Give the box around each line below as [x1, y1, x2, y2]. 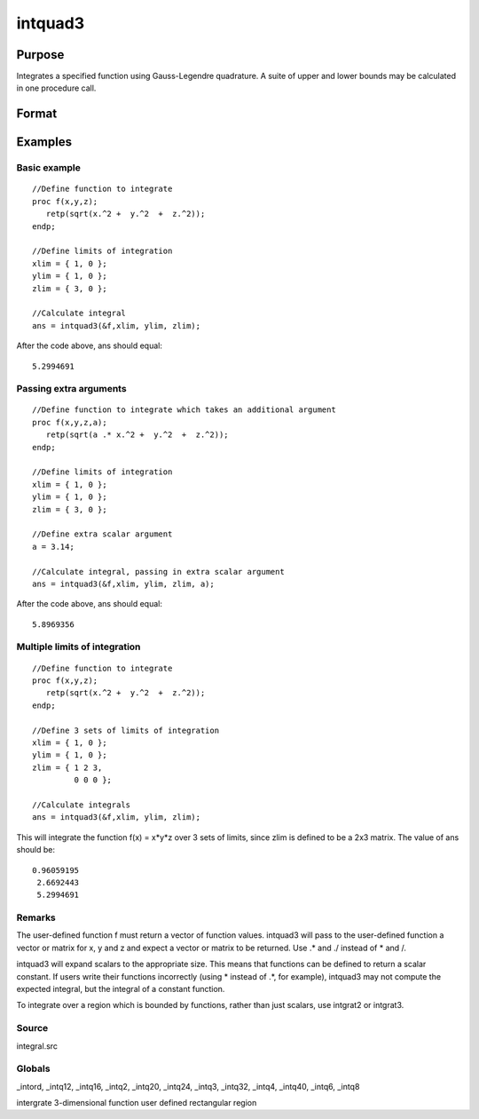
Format [16, 107, 58, 122]
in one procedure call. [16, 83, 97, 93]
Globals [16, 1062, 51, 1075]
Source [16, 1022, 49, 1035]
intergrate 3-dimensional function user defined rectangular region [16, 1098, 257, 1108]
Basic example [16, 162, 82, 174]
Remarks [16, 911, 57, 924]
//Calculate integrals [32, 799, 131, 810]
